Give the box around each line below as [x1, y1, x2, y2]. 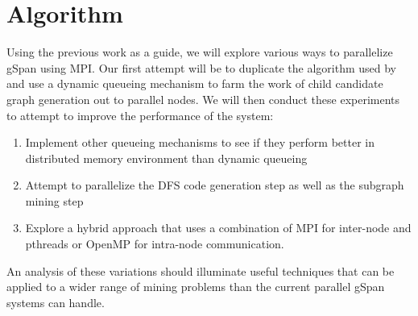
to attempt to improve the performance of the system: [6, 106, 274, 123]
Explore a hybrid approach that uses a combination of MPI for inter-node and [25, 219, 412, 236]
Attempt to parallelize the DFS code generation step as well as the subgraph [25, 177, 404, 193]
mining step [25, 192, 84, 209]
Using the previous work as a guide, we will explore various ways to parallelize [6, 44, 393, 60]
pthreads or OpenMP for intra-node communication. [25, 235, 284, 252]
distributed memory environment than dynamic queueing [25, 149, 308, 166]
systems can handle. [6, 293, 105, 310]
